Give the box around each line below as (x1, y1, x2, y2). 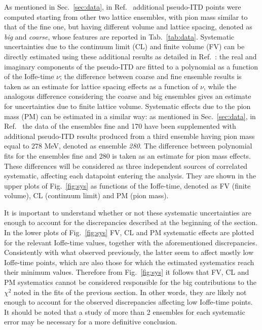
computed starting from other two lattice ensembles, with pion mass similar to (4, 11, 248, 22)
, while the (203, 81, 237, 91)
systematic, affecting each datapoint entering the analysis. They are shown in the (4, 170, 256, 181)
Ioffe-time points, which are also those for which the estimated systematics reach (4, 256, 254, 267)
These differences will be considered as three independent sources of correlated (4, 160, 248, 171)
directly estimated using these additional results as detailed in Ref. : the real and (4, 51, 257, 61)
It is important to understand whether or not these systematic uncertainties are (4, 207, 251, 217)
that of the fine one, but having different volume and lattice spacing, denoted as (4, 21, 252, 32)
